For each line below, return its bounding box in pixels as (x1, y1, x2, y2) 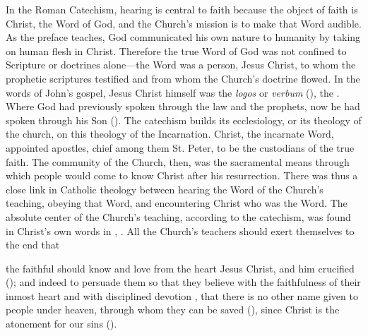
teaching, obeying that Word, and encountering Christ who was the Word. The (6, 196, 348, 210)
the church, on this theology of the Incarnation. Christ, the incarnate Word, (6, 126, 334, 141)
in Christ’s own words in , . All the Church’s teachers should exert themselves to (6, 223, 355, 238)
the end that (6, 237, 60, 252)
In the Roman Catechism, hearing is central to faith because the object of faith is (6, 2, 358, 16)
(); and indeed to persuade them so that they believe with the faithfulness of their (6, 275, 361, 289)
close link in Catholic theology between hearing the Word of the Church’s (6, 181, 324, 196)
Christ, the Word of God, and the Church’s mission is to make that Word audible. (6, 16, 362, 30)
